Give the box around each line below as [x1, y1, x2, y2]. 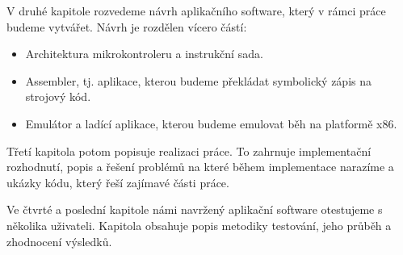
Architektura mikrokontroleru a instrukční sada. [25, 45, 263, 62]
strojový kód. [25, 88, 91, 105]
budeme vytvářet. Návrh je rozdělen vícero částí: [6, 18, 247, 35]
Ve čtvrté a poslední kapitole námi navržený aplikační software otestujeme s [6, 201, 383, 218]
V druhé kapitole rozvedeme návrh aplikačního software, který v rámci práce [6, 2, 386, 19]
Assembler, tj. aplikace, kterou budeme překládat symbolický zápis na [25, 72, 372, 89]
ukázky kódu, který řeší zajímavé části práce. [6, 173, 229, 190]
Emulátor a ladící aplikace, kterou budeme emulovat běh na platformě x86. [25, 115, 397, 132]
